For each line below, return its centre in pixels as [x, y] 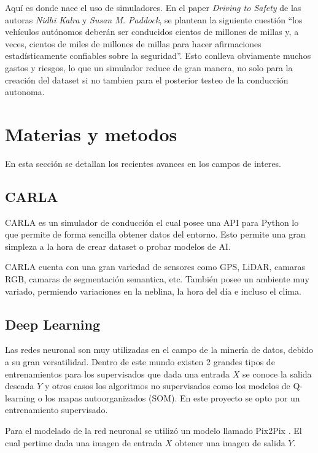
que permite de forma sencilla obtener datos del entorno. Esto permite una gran [155, 234]
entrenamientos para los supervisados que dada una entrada [118, 374]
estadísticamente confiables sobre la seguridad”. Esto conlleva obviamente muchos [158, 56]
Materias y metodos [91, 134]
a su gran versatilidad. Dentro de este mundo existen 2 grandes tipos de [140, 362]
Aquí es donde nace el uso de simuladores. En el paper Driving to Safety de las [153, 7]
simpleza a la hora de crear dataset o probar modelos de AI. [118, 246]
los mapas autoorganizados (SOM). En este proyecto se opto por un [173, 397]
